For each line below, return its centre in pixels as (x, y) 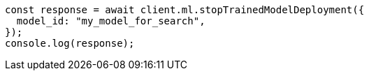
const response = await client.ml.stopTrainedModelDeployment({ (185, 10)
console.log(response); (70, 43)
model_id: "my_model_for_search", (111, 21)
